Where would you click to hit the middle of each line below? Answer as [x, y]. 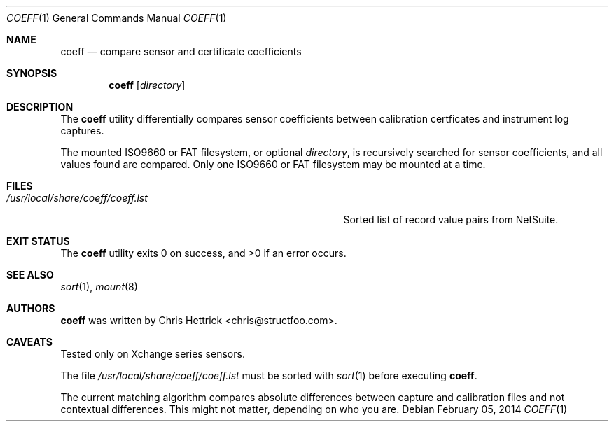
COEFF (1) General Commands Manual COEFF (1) [117, 18]
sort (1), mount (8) [99, 287]
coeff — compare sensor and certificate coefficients [181, 51]
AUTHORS [31, 308]
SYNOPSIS [32, 73]
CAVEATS [29, 342]
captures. [82, 131]
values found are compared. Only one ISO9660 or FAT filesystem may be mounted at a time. [273, 164]
